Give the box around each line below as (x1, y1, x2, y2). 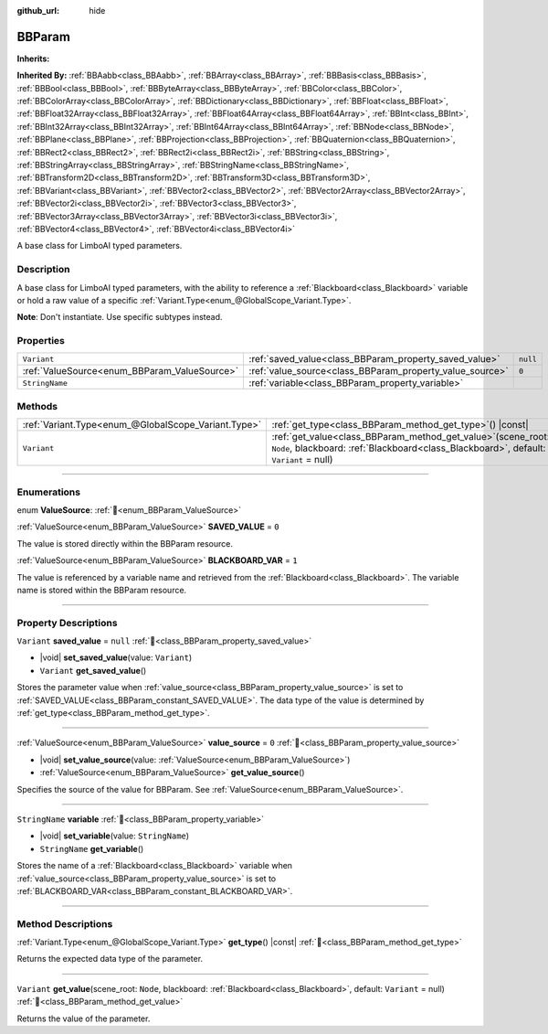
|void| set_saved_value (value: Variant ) (39, 652, 193, 663)
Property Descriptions (16, 616, 118, 629)
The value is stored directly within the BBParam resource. (16, 538, 233, 549)
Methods (16, 400, 58, 412)
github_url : (16, 5, 59, 16)
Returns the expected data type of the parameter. (16, 954, 204, 965)
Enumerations (16, 485, 81, 498)
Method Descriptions (16, 917, 113, 930)
